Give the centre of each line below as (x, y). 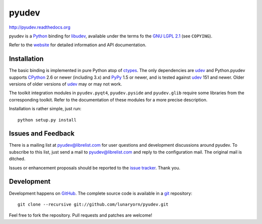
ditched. (17, 159)
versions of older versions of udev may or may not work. (65, 84)
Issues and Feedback (42, 134)
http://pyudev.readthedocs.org (40, 27)
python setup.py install (47, 120)
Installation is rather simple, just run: (45, 109)
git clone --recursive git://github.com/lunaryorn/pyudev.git (93, 204)
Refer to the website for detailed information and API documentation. (78, 45)
